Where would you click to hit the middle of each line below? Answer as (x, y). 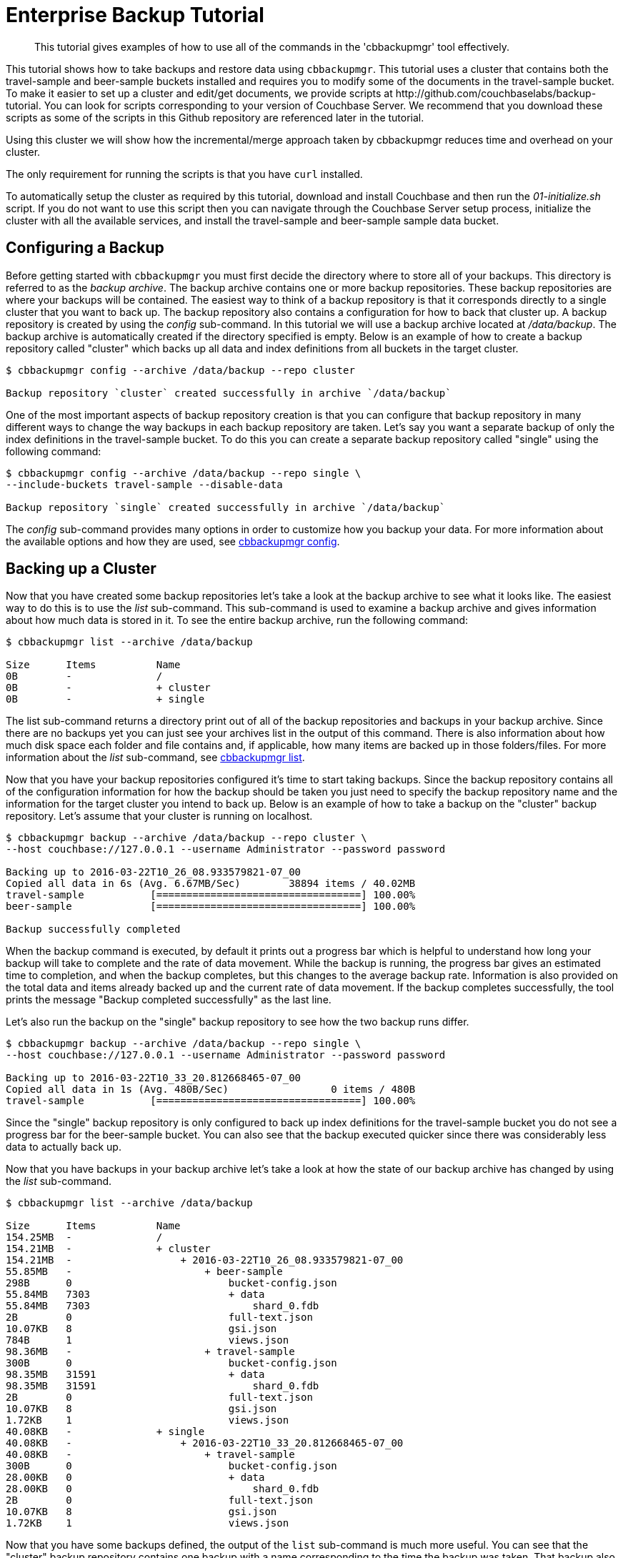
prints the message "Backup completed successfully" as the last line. (169, 1000)
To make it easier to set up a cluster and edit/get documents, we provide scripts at (199, 93)
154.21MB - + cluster (108, 1249)
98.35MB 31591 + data (135, 1375)
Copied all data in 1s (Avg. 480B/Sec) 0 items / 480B (211, 1090)
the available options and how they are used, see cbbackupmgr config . (173, 541)
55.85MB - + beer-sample (144, 1272)
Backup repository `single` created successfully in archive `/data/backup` (226, 507)
